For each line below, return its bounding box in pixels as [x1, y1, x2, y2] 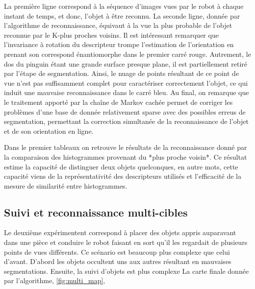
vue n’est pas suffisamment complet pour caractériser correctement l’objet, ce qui [4, 77, 248, 88]
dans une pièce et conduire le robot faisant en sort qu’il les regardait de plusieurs [4, 237, 248, 247]
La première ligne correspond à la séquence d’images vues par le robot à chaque [4, 1, 244, 11]
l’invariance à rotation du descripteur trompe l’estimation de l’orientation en [4, 39, 234, 49]
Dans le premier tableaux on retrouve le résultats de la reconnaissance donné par [4, 142, 247, 152]
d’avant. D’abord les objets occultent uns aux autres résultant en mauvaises [4, 256, 231, 266]
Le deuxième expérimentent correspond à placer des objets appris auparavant [4, 227, 236, 238]
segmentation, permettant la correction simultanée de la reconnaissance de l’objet [4, 116, 249, 126]
